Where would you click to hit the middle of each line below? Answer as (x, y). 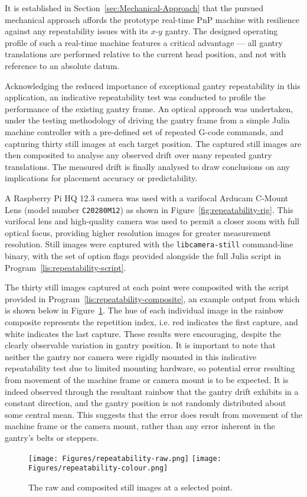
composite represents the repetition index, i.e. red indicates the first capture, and (151, 321)
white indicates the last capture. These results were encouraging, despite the (143, 333)
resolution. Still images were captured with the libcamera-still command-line (149, 244)
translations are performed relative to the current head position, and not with (146, 54)
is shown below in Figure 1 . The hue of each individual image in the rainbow (144, 310)
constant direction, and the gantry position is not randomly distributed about (146, 403)
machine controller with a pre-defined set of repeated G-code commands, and (144, 131)
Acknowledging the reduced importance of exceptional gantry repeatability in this (153, 85)
